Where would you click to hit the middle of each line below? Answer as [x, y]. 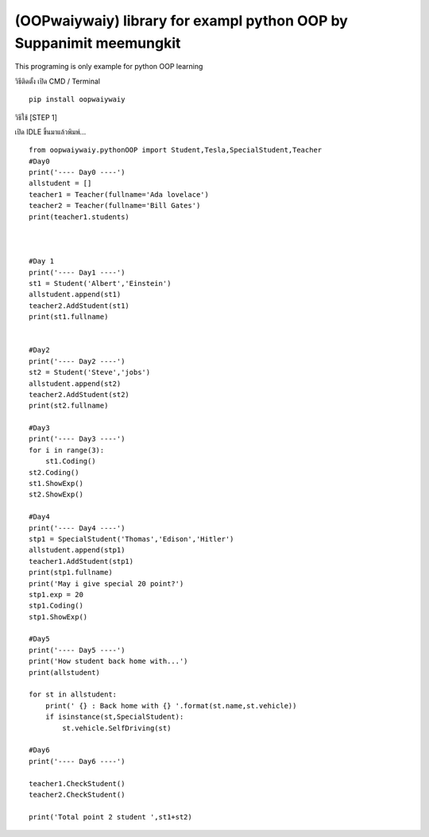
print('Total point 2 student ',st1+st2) [110, 817]
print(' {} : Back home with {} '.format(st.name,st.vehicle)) [171, 706]
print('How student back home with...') [108, 661]
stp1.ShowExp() [58, 617]
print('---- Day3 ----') [77, 439]
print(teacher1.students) [79, 217]
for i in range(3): [67, 450]
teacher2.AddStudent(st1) [79, 305]
